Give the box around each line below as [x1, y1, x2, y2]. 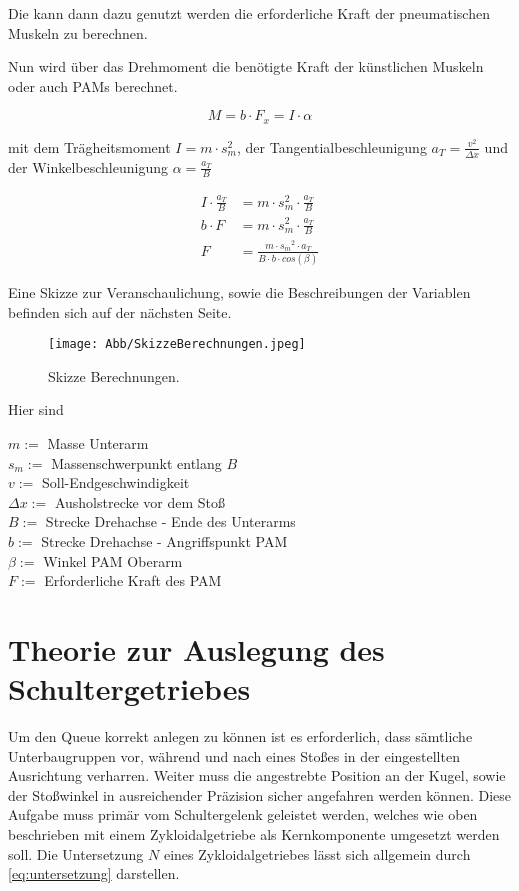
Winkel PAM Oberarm [43, 550, 183, 571]
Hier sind [8, 399, 64, 420]
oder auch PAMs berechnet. [8, 75, 178, 96]
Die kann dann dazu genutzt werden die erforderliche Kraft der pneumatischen [8, 3, 490, 23]
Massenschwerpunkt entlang [51, 452, 222, 473]
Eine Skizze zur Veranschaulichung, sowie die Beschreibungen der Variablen [8, 281, 471, 302]
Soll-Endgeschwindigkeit [42, 472, 190, 493]
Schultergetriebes [8, 668, 251, 709]
